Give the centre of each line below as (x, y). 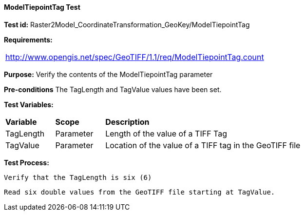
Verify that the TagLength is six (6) (78, 177)
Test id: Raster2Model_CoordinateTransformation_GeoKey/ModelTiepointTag (127, 24)
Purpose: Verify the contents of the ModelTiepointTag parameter (108, 74)
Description (127, 122)
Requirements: (28, 39)
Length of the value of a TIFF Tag (166, 133)
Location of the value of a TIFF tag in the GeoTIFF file (203, 145)
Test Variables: (29, 104)
